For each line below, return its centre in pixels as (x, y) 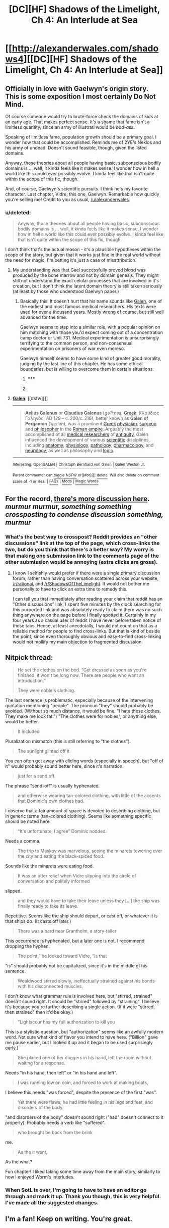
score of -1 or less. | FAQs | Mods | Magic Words (56, 481)
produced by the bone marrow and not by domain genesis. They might (86, 275)
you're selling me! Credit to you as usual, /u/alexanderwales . (68, 200)
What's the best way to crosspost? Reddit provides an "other (81, 536)
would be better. (22, 721)
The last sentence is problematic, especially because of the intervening (79, 700)
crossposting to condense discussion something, (84, 514)
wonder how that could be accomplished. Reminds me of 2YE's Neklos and (83, 142)
